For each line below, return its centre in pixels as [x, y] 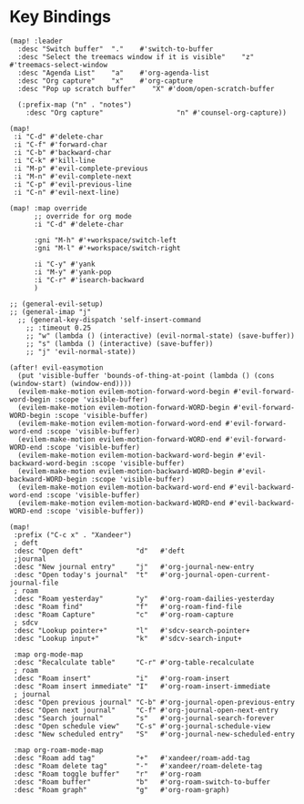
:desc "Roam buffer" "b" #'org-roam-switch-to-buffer [142, 782]
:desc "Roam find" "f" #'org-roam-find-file [128, 606]
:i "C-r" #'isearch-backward [89, 280]
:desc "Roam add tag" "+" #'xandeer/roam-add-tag [132, 758]
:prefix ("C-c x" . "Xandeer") [72, 534]
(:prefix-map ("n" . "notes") [75, 105]
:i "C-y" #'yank [64, 264]
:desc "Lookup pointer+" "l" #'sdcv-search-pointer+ [132, 630]
